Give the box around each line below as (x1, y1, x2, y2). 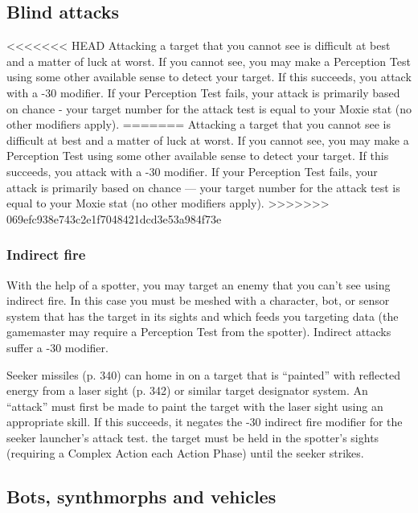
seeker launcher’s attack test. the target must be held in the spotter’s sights (6, 429, 379, 445)
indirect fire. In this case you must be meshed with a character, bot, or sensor (6, 292, 390, 309)
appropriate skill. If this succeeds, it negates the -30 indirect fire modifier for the (6, 413, 403, 430)
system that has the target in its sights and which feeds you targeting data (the (6, 307, 399, 324)
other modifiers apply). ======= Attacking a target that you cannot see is (6, 116, 391, 133)
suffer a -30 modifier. (6, 339, 109, 355)
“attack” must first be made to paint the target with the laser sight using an (6, 397, 383, 414)
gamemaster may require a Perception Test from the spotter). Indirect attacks (6, 323, 391, 340)
